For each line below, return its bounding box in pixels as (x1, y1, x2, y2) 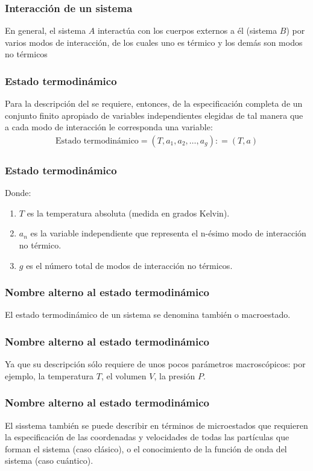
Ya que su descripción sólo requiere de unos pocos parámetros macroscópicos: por (5, 358, 306, 370)
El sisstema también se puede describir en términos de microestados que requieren (5, 419, 308, 431)
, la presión (154, 369, 195, 382)
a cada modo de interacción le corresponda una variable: (5, 121, 213, 133)
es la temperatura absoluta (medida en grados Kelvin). (27, 206, 230, 219)
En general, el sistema (5, 24, 86, 37)
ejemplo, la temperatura (5, 369, 94, 382)
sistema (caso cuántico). (5, 454, 93, 467)
